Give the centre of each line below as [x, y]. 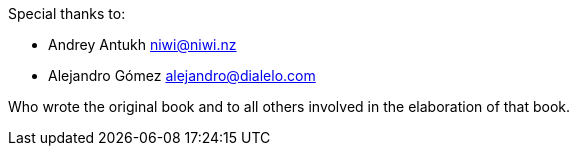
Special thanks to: [67, 13]
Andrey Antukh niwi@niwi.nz [142, 44]
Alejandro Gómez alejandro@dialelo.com [182, 75]
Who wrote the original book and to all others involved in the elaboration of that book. [289, 106]
